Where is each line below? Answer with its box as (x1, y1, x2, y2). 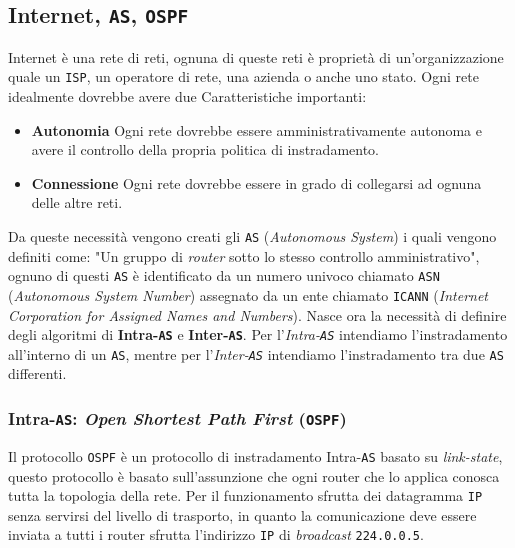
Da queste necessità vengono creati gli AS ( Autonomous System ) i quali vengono (8, 226, 497, 246)
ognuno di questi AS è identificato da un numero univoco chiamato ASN (8, 265, 440, 286)
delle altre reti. (31, 192, 123, 213)
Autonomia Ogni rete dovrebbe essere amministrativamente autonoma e (31, 119, 482, 140)
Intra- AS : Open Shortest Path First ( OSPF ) (8, 405, 347, 430)
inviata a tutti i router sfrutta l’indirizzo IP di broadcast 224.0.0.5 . (8, 524, 424, 545)
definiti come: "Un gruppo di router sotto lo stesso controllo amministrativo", (8, 245, 480, 266)
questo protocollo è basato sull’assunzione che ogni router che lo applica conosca (8, 465, 500, 486)
